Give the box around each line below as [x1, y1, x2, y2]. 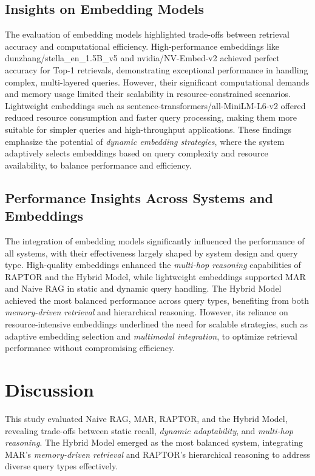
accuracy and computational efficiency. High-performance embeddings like [5, 39, 280, 52]
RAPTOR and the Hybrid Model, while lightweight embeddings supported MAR [5, 270, 306, 283]
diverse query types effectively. [5, 460, 118, 472]
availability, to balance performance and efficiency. [5, 158, 192, 171]
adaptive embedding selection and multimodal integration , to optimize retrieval [5, 329, 297, 342]
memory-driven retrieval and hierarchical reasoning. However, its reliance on [5, 306, 288, 318]
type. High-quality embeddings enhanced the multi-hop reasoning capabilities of [5, 258, 301, 271]
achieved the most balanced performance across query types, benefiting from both [5, 293, 310, 306]
